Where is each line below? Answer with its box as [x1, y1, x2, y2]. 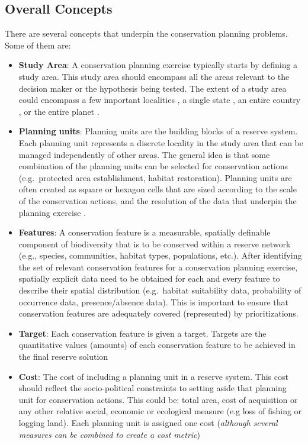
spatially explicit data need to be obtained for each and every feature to [18, 272, 280, 285]
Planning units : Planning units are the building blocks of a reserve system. [18, 125, 298, 137]
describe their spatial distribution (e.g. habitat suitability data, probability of [18, 284, 301, 296]
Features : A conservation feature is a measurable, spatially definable [18, 226, 271, 238]
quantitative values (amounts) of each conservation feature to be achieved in [18, 338, 296, 351]
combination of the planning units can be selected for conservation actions [18, 160, 288, 172]
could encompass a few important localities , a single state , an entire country [18, 93, 301, 106]
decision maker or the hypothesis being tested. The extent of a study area [18, 82, 287, 94]
